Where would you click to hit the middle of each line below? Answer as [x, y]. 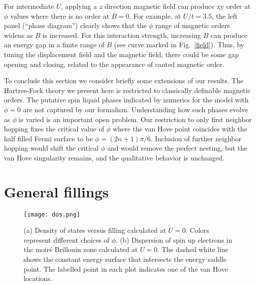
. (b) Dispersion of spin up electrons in [174, 239]
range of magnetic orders [192, 25]
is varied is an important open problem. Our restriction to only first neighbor [135, 119]
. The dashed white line [193, 249]
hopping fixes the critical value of [54, 129]
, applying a [79, 6]
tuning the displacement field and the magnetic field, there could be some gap [121, 54]
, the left [225, 16]
